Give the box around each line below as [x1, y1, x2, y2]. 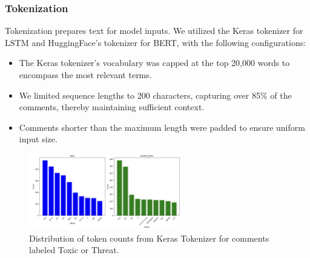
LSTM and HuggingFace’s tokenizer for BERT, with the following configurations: [5, 36, 306, 48]
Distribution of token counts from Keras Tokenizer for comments [29, 231, 269, 244]
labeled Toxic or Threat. [29, 243, 119, 256]
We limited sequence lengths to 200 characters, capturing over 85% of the [19, 88, 292, 101]
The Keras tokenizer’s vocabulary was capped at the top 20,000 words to [19, 56, 290, 69]
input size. [19, 133, 58, 145]
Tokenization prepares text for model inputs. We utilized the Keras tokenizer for [5, 24, 303, 37]
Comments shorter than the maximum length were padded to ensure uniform [19, 121, 305, 133]
